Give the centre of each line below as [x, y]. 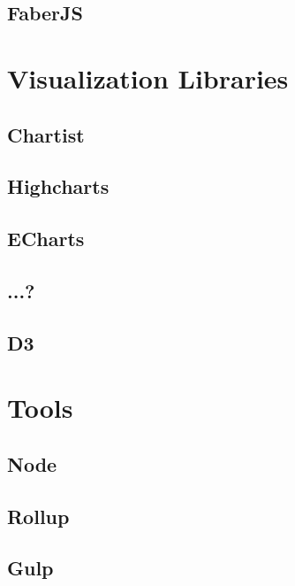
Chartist [46, 134]
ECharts [46, 239]
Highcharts [58, 186]
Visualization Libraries [148, 77]
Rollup [38, 516]
